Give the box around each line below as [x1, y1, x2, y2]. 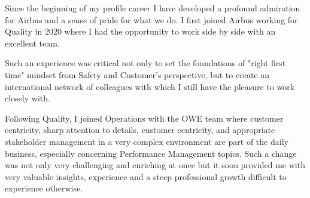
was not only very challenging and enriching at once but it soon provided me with [5, 159, 305, 171]
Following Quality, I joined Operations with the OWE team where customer [5, 112, 284, 124]
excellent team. [5, 36, 60, 49]
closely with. [5, 92, 50, 104]
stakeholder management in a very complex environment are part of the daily [5, 135, 288, 147]
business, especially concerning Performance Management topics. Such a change [5, 147, 297, 159]
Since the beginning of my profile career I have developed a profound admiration [5, 2, 300, 14]
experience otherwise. [5, 182, 83, 194]
